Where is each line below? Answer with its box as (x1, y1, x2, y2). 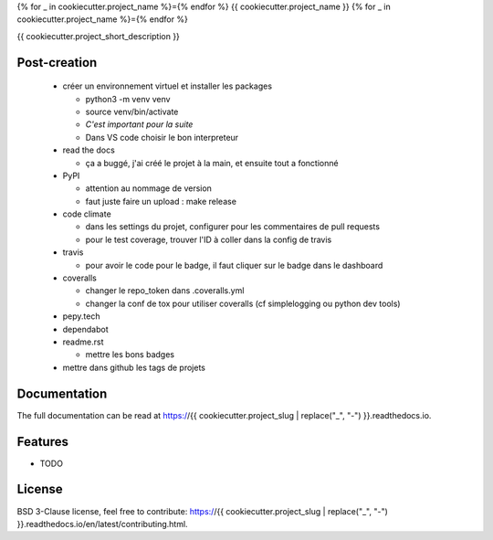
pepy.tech (62, 311, 100, 322)
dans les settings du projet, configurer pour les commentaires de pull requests (85, 221, 381, 232)
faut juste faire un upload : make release (85, 196, 237, 206)
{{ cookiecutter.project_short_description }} (16, 30, 180, 41)
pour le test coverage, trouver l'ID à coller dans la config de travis (85, 234, 332, 245)
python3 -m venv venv (85, 93, 171, 104)
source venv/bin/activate (85, 106, 179, 117)
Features (16, 434, 68, 450)
